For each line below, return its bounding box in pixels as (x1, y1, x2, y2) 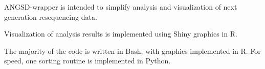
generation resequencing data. (4, 11, 97, 22)
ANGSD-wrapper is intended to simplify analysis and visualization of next (4, 2, 237, 12)
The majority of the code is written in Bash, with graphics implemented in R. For (4, 45, 261, 56)
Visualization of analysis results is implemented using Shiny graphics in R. (4, 28, 237, 39)
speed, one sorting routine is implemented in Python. (4, 55, 171, 66)
